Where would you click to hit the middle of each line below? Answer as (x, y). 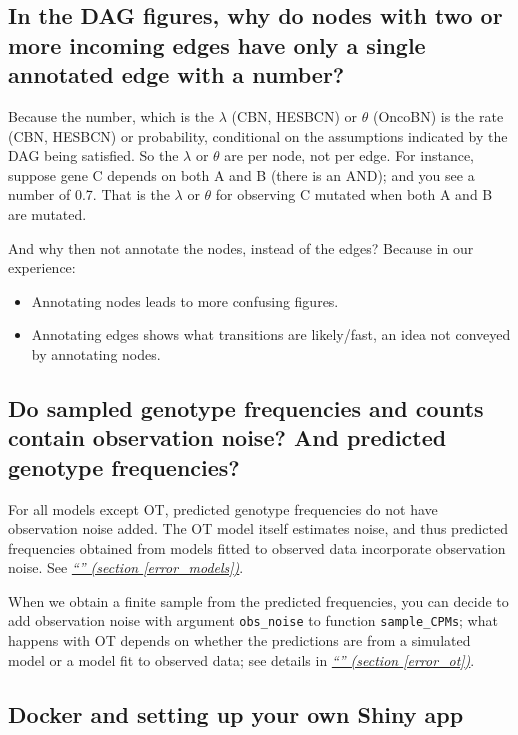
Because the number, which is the (111, 115)
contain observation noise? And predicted (227, 437)
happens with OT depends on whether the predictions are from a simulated (239, 640)
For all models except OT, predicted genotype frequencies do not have (223, 508)
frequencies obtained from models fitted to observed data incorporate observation (257, 547)
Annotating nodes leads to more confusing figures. (185, 300)
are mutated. (47, 213)
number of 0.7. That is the (89, 194)
